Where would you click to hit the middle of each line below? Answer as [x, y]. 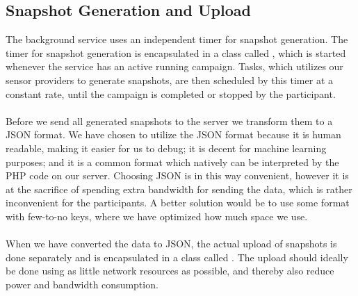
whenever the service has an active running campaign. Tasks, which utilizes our [174, 66]
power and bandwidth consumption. [82, 284]
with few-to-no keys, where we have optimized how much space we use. [157, 216]
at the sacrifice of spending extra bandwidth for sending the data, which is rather [179, 189]
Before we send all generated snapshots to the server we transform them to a [169, 121]
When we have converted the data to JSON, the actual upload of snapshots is [171, 244]
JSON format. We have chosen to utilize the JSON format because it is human [173, 134]
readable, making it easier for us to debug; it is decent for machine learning [166, 148]
